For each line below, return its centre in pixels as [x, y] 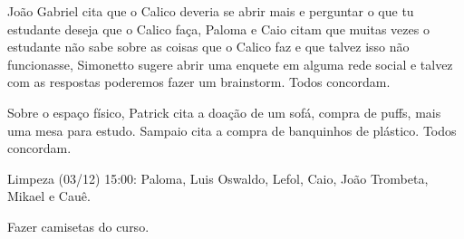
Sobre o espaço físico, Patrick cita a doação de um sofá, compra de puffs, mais [224, 112]
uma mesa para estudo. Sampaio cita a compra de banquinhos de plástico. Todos [232, 130]
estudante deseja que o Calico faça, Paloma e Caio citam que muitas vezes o [218, 29]
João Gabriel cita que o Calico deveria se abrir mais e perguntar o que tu [211, 11]
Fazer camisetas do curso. [78, 226]
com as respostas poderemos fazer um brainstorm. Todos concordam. [199, 82]
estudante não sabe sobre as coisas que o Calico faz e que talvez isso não [208, 47]
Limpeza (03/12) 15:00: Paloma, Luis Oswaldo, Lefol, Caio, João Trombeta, [218, 178]
